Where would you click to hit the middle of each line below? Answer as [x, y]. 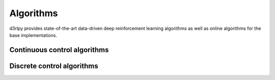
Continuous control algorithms [59, 50]
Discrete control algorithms [54, 66]
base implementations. [33, 35]
